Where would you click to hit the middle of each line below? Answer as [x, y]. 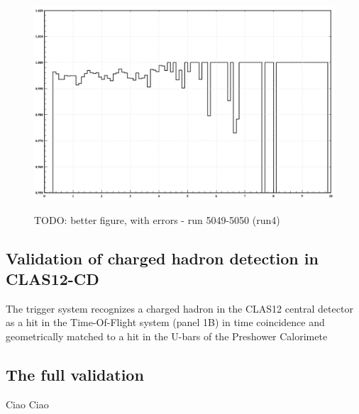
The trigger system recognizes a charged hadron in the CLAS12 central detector [179, 308]
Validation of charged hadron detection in [162, 258]
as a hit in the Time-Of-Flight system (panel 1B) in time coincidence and [165, 322]
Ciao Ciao [27, 404]
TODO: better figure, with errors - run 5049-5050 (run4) [157, 219]
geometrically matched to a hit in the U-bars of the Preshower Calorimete [167, 336]
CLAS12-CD [53, 279]
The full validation [75, 375]
